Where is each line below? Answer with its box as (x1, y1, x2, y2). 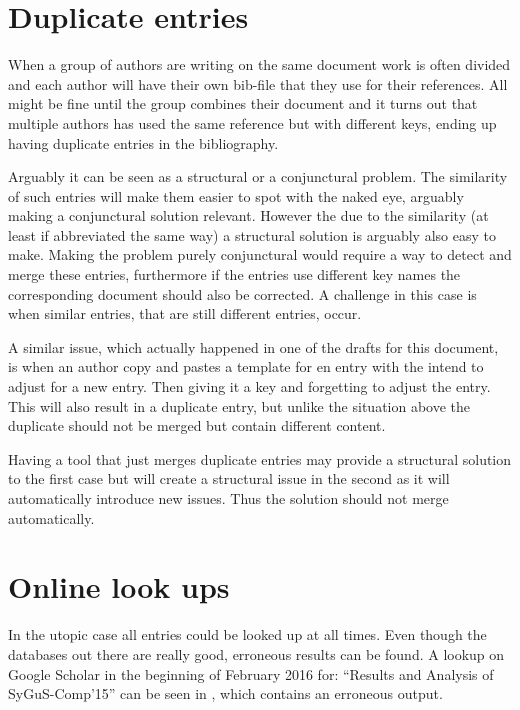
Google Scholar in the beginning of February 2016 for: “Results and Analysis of (8, 663, 494, 684)
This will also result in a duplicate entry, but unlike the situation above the (8, 395, 471, 416)
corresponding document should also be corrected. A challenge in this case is (8, 283, 477, 304)
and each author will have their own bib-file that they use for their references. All (8, 73, 508, 94)
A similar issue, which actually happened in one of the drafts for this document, (8, 336, 499, 357)
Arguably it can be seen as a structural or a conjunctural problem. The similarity (8, 166, 508, 187)
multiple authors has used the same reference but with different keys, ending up (8, 112, 497, 133)
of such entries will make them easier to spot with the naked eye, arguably (8, 185, 464, 206)
